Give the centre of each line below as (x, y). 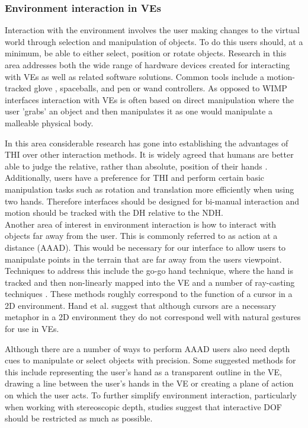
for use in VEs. (32, 329)
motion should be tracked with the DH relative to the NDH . (114, 213)
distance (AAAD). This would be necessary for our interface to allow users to (145, 247)
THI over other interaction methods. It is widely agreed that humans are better (149, 154)
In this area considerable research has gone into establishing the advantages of (147, 143)
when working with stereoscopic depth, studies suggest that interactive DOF (144, 406)
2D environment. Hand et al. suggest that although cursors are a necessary (141, 305)
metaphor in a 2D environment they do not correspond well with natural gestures (153, 317)
